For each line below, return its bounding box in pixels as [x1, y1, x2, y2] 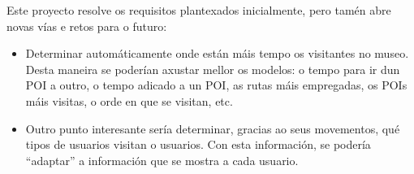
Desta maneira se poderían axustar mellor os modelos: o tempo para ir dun [25, 60, 400, 77]
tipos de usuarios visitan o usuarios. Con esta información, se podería [25, 136, 371, 153]
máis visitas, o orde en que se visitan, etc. [25, 92, 233, 109]
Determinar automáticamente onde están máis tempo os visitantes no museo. [25, 45, 409, 62]
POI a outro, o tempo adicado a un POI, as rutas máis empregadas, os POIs [25, 76, 408, 94]
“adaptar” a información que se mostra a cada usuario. [25, 151, 299, 168]
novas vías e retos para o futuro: [6, 17, 167, 34]
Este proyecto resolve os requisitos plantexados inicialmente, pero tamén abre [6, 2, 391, 18]
